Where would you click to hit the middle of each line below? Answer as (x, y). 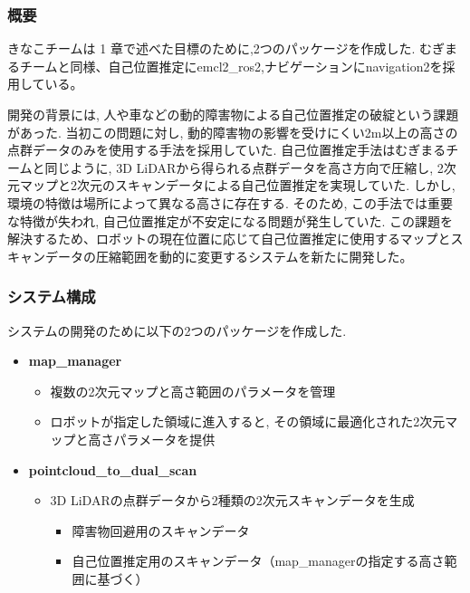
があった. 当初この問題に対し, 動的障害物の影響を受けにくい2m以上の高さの (233, 132)
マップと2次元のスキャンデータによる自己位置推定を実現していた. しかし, (237, 185)
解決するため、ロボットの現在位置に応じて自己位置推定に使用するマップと (229, 239)
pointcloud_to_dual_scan (113, 469)
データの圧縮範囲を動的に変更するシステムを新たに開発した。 (229, 256)
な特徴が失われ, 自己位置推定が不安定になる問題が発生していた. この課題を (230, 220)
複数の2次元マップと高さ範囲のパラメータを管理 (193, 391)
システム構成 (52, 296)
